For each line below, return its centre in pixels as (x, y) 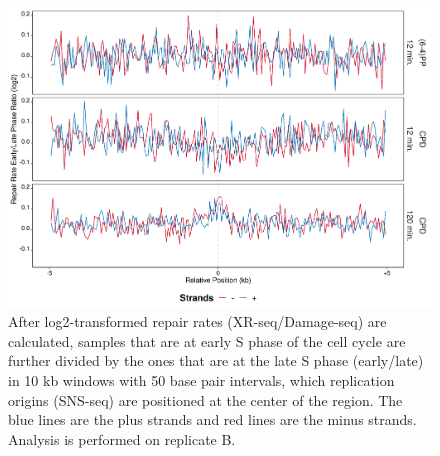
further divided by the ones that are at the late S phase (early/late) (216, 360)
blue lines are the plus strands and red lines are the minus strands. (212, 419)
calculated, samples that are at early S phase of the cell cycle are (207, 340)
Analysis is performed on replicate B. (122, 438)
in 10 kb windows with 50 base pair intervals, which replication (201, 380)
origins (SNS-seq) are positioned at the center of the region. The (205, 399)
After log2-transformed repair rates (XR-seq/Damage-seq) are (197, 321)
